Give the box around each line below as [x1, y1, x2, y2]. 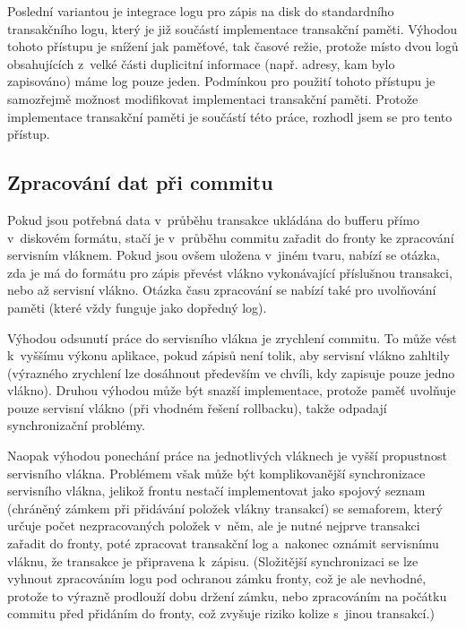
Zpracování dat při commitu [7, 168, 273, 196]
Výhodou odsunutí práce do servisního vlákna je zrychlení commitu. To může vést [7, 328, 457, 347]
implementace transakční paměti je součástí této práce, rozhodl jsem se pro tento [7, 107, 453, 125]
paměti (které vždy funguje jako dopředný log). [7, 297, 267, 316]
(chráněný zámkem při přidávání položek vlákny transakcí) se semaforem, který [7, 498, 443, 517]
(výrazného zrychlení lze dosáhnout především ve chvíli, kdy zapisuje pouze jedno [7, 363, 455, 382]
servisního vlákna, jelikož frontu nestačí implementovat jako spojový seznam [7, 481, 426, 500]
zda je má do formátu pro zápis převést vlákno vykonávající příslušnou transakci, [7, 263, 453, 281]
